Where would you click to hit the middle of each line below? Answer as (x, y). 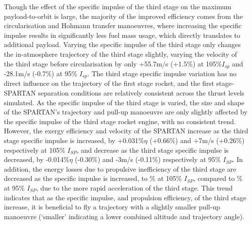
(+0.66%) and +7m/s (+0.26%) (197, 140)
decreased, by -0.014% (37, 159)
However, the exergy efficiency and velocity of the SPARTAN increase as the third (126, 131)
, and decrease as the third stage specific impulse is (153, 150)
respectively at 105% (35, 150)
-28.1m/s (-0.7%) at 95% (41, 73)
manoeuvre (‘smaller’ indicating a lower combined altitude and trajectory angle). (124, 216)
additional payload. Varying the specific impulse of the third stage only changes (122, 44)
